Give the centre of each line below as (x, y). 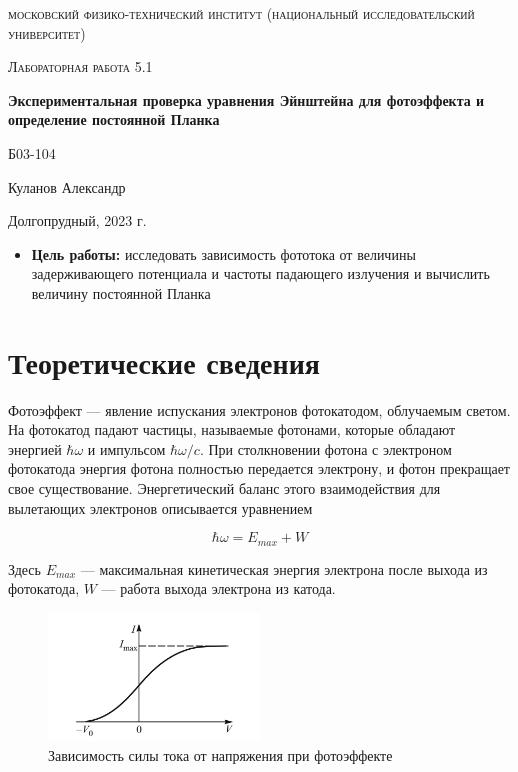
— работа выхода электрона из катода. (218, 588)
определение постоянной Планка (114, 119)
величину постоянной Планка (121, 292)
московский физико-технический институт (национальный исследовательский (241, 13)
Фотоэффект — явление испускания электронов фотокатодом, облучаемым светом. (259, 409)
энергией (35, 448)
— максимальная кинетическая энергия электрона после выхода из (284, 568)
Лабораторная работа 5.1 (80, 66)
